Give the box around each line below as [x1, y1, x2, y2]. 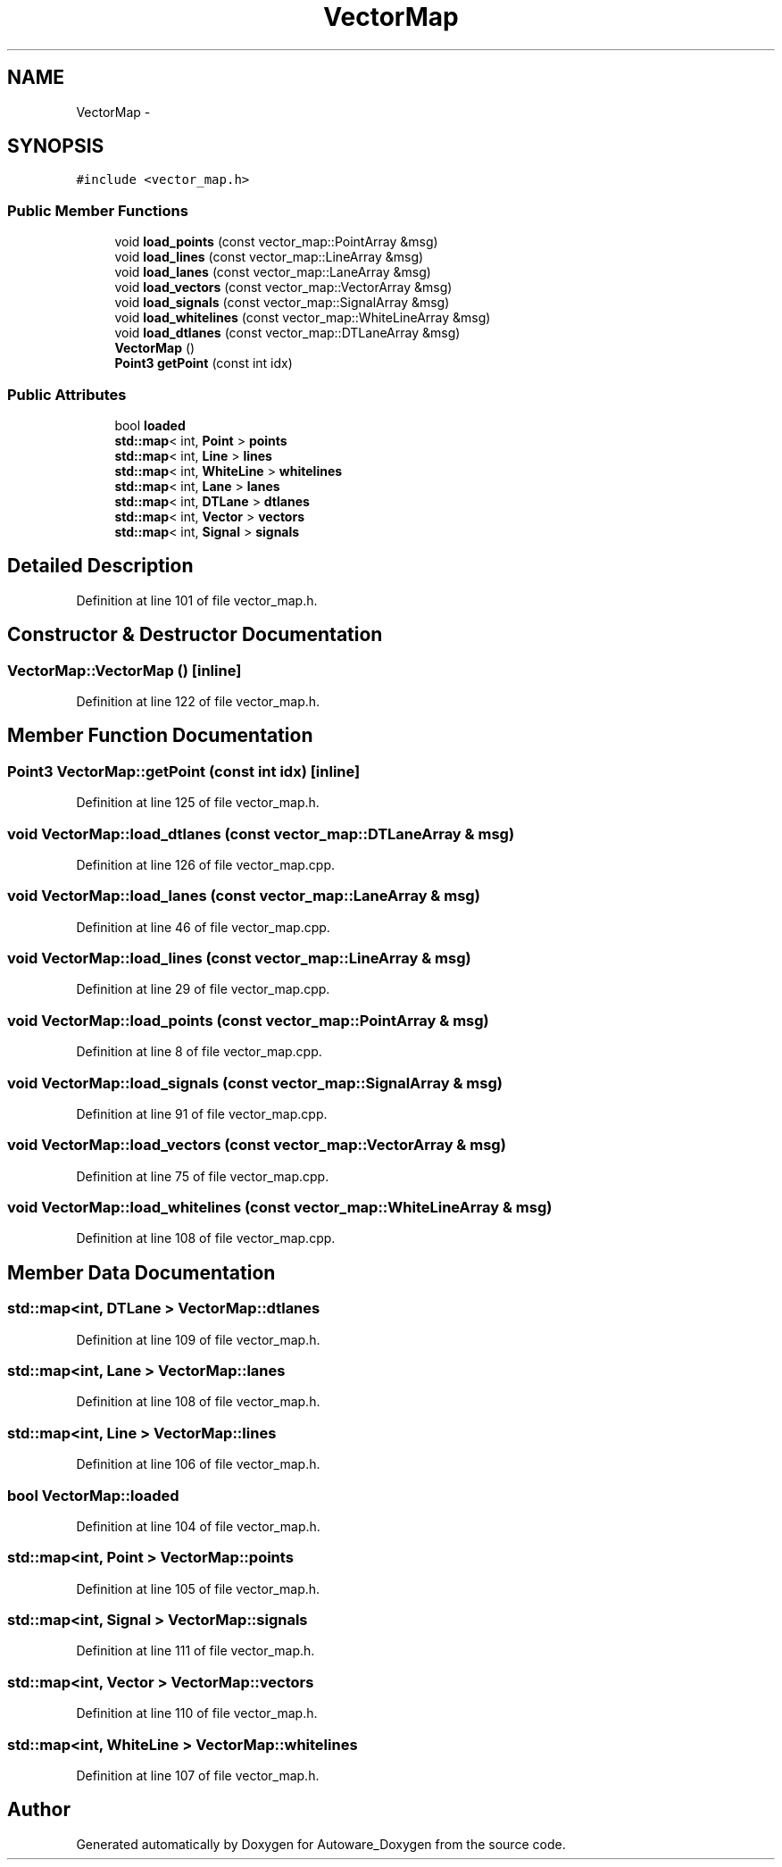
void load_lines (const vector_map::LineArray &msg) [114, 249, 424, 265]
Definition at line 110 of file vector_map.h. [76, 1705, 318, 1721]
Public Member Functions [7, 201, 188, 220]
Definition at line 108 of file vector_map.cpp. [76, 1230, 336, 1246]
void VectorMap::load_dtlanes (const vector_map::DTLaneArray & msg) [7, 824, 515, 843]
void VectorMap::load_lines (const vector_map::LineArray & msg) [7, 949, 471, 968]
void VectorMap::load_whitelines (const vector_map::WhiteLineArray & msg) [7, 1198, 553, 1217]
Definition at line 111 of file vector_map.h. [76, 1643, 315, 1659]
